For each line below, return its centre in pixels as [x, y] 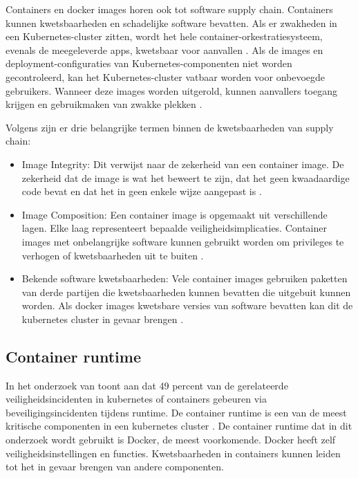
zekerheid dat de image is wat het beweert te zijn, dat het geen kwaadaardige [186, 177]
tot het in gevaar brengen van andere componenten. [115, 467]
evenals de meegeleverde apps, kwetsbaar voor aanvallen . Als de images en [164, 49]
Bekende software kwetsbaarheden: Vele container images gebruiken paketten [185, 278]
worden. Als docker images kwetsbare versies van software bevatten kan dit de [187, 305]
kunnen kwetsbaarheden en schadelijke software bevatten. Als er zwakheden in [171, 22]
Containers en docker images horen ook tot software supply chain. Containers [169, 9]
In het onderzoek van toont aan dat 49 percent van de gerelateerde [147, 385]
